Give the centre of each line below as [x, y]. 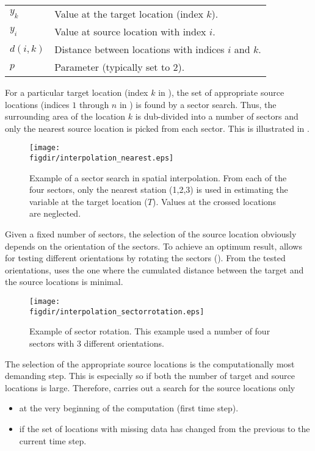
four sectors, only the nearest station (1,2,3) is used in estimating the [159, 189]
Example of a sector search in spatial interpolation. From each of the [158, 177]
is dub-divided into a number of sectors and [217, 116]
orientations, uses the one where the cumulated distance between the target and [154, 269]
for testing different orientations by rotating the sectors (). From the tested [145, 258]
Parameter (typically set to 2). [120, 67]
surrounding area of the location [65, 116]
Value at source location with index [130, 31]
